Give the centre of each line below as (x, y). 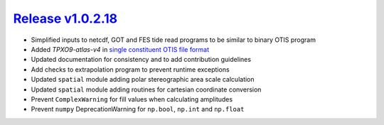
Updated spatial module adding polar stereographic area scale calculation (143, 80)
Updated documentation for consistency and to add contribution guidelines (141, 60)
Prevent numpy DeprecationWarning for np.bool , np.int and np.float (138, 109)
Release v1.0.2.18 (65, 18)
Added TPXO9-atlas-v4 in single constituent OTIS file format (120, 49)
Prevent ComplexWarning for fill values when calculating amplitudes (132, 99)
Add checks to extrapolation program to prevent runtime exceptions (130, 69)
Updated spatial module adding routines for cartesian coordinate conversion (146, 89)
